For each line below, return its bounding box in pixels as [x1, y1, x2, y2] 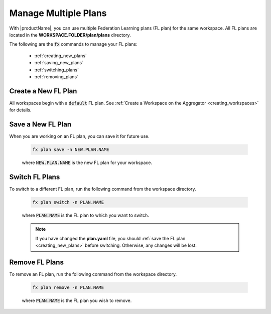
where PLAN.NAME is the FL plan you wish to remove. [22, 297, 132, 303]
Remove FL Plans [9, 258, 64, 266]
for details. [9, 107, 32, 113]
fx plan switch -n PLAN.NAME [32, 199, 104, 205]
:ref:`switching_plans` [34, 67, 79, 73]
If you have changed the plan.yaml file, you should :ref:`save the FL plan [35, 235, 186, 241]
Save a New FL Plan [9, 120, 72, 128]
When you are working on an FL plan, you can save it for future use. [9, 133, 150, 139]
